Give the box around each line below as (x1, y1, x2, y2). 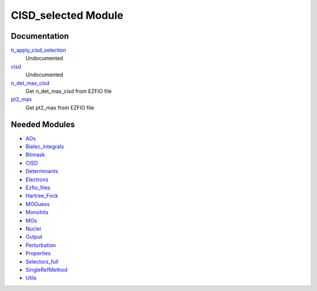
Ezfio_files (25, 184, 51, 191)
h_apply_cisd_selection (11, 47, 66, 54)
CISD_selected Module (11, 9, 124, 22)
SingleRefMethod (25, 266, 68, 273)
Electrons (25, 176, 49, 183)
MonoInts (25, 209, 49, 216)
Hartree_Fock (25, 192, 59, 199)
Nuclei (25, 225, 41, 232)
